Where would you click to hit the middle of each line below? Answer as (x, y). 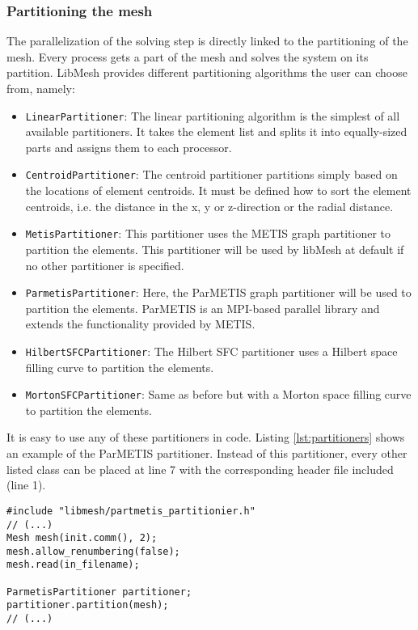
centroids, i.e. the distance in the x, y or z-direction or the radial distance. (209, 206)
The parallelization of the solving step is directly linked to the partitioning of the (207, 41)
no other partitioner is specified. (105, 265)
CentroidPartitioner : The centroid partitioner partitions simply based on (211, 174)
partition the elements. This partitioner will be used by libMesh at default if (215, 249)
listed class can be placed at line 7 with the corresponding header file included (200, 469)
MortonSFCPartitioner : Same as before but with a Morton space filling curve (218, 394)
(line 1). (26, 485)
